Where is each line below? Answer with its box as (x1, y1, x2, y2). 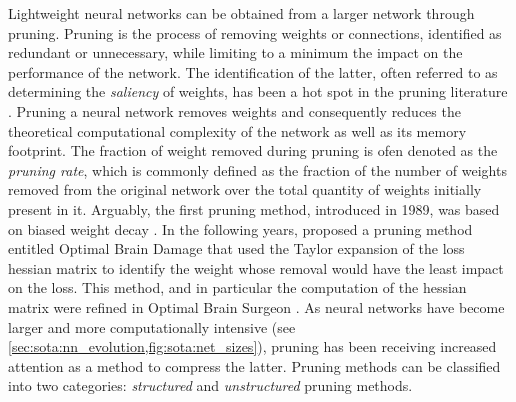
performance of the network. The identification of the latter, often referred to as (8, 61, 498, 82)
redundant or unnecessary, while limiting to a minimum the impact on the (8, 42, 463, 63)
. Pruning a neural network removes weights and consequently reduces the (8, 100, 461, 121)
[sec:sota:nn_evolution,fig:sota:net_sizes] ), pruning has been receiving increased (8, 336, 497, 357)
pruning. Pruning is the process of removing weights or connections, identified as (8, 22, 502, 43)
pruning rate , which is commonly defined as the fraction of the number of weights (8, 159, 507, 180)
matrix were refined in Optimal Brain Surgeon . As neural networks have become (8, 296, 505, 317)
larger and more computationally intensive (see (8, 316, 296, 337)
